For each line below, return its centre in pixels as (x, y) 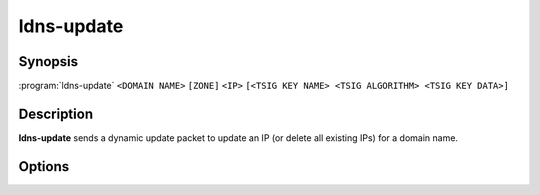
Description (56, 113)
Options (44, 166)
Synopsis (48, 61)
